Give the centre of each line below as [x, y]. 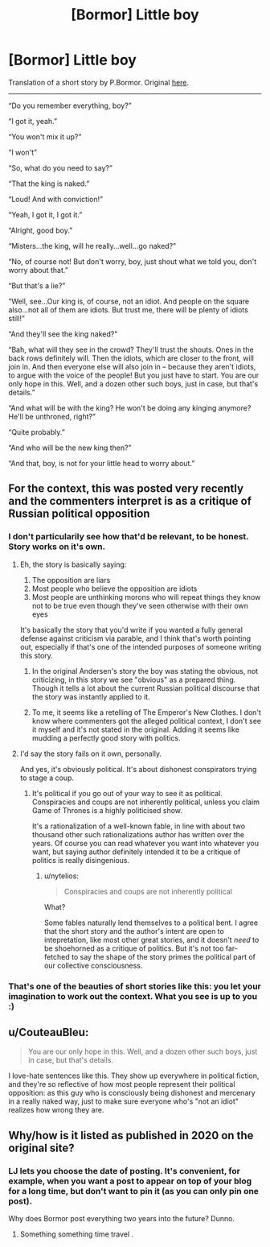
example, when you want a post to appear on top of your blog [130, 1181]
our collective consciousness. [93, 965]
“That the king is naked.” [49, 184]
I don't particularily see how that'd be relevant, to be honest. [129, 537]
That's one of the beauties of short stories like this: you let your [135, 986]
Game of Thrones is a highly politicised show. [107, 810]
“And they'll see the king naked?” [63, 334]
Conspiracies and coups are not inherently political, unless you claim [145, 802]
